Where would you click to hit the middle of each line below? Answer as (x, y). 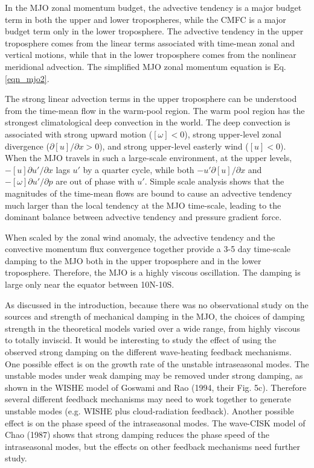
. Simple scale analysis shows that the (214, 181)
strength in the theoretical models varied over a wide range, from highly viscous (152, 328)
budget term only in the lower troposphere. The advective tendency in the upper (154, 31)
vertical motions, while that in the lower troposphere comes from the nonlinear (151, 55)
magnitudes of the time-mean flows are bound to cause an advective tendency (149, 193)
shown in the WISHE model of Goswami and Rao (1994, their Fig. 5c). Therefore (156, 387)
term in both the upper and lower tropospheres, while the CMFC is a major (146, 19)
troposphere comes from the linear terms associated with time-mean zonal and (150, 43)
